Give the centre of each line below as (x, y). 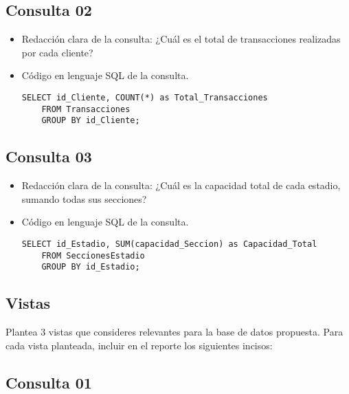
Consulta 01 (49, 382)
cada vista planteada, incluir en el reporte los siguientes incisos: (139, 345)
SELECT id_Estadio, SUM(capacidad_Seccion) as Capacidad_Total (169, 244)
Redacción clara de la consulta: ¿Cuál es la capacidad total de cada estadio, (181, 185)
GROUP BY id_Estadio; (91, 267)
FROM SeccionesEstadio (93, 255)
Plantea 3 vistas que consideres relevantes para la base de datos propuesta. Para (174, 332)
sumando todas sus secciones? (84, 198)
